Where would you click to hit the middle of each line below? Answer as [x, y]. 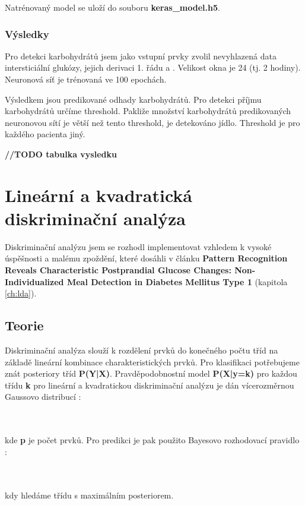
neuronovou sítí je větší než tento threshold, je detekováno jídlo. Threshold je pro [152, 122]
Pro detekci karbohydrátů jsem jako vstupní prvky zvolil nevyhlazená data [141, 56]
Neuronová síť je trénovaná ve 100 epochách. [86, 79]
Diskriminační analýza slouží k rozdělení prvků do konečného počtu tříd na [142, 350]
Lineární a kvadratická [99, 195]
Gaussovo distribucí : [43, 397]
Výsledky [27, 34]
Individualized [34, 281]
